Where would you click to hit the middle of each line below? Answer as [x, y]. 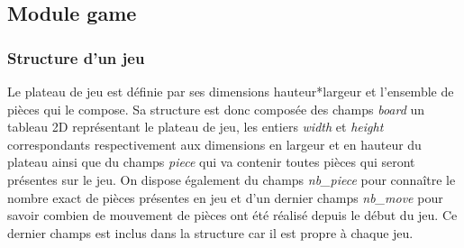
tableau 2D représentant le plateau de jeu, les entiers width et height [196, 127]
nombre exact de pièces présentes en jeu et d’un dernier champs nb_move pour [225, 197]
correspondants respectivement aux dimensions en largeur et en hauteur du [214, 144]
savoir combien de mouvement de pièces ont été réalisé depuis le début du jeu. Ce [232, 215]
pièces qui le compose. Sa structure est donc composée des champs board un [216, 109]
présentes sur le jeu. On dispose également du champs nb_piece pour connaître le [232, 179]
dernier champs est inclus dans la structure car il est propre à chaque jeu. [210, 232]
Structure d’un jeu [76, 57]
